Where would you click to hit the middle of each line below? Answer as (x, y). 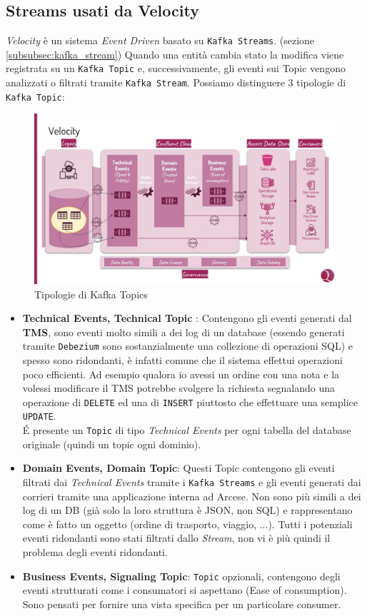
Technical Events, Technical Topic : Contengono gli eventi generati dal (187, 318)
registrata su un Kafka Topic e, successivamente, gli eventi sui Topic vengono (176, 68)
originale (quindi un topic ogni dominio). (112, 444)
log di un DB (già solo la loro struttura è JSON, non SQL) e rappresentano (187, 510)
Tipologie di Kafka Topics (91, 294)
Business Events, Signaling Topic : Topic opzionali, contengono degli (181, 576)
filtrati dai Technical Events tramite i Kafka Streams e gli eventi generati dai (192, 481)
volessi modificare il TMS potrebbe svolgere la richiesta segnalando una (179, 388)
